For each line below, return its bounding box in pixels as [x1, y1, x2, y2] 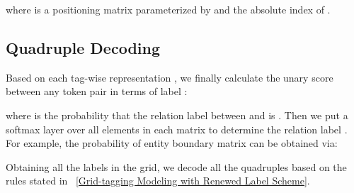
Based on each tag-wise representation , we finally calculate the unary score [6, 70, 333, 84]
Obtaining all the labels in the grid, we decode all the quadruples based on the [6, 159, 347, 174]
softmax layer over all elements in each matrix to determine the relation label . [6, 121, 348, 136]
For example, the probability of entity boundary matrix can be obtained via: [6, 136, 338, 150]
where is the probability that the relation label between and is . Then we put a [6, 107, 348, 122]
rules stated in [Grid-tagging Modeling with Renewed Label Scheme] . [6, 173, 310, 188]
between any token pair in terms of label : [6, 84, 188, 99]
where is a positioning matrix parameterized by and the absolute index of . [6, 2, 331, 16]
